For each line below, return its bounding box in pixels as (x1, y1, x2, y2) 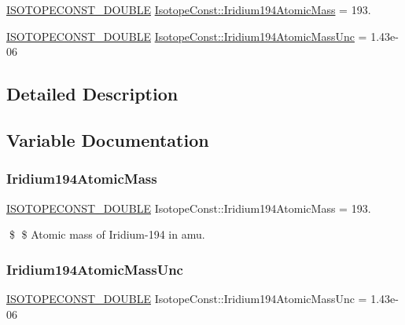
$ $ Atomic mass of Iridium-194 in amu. (9, 226, 205, 243)
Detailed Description (6, 82, 179, 106)
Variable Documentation (6, 127, 209, 152)
